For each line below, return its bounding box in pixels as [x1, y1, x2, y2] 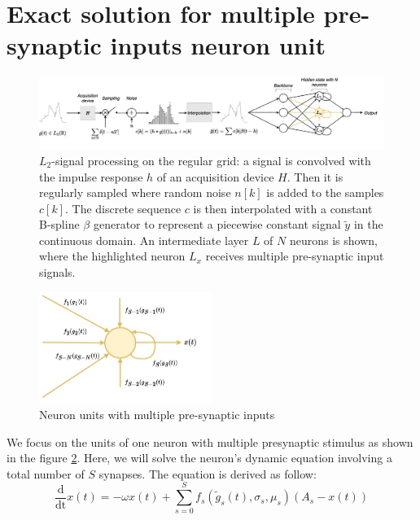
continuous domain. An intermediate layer [39, 231, 249, 248]
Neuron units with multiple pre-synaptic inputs [39, 405, 275, 422]
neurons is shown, [289, 231, 378, 248]
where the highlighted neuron [39, 247, 186, 264]
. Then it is [287, 168, 343, 185]
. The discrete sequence [65, 199, 182, 216]
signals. [39, 264, 76, 281]
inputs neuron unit [110, 28, 326, 62]
